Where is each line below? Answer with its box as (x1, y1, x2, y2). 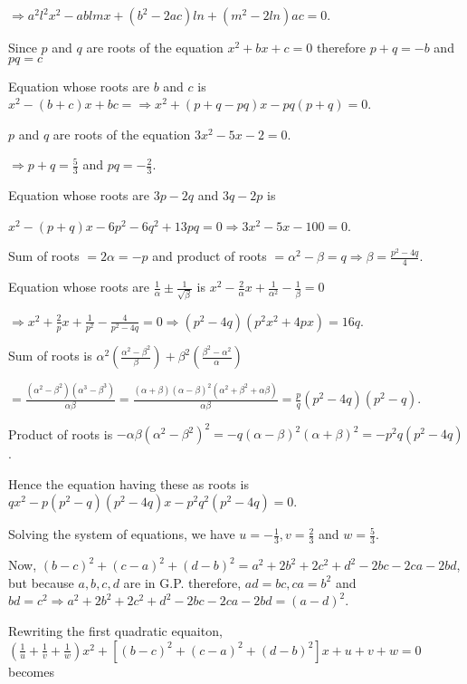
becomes (8, 661, 55, 680)
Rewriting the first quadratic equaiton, (8, 621, 223, 640)
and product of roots (152, 246, 267, 265)
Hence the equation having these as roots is (8, 474, 249, 493)
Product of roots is (8, 424, 113, 443)
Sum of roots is (8, 346, 92, 365)
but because (8, 573, 74, 592)
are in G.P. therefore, (123, 573, 242, 592)
